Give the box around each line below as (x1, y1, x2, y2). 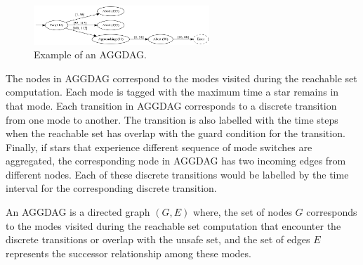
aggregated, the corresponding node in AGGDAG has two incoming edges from (6, 153, 346, 168)
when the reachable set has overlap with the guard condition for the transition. (6, 126, 345, 141)
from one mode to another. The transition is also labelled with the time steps (6, 112, 338, 127)
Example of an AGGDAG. (34, 47, 147, 62)
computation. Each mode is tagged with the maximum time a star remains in (6, 84, 339, 99)
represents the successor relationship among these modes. (6, 245, 251, 260)
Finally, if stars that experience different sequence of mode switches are (6, 139, 312, 154)
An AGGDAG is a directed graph (6, 205, 150, 219)
